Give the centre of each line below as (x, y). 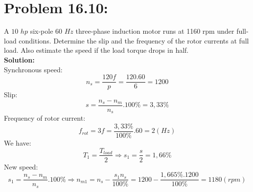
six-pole (42, 31)
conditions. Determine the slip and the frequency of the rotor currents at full (134, 40)
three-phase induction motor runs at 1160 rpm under (155, 31)
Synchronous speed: (33, 69)
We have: (18, 142)
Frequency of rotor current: (45, 118)
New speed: (21, 166)
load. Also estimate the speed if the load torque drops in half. (96, 50)
